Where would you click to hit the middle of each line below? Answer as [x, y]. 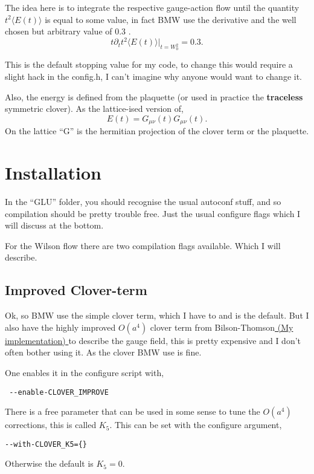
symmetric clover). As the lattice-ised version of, [94, 109]
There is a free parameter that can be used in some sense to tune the [133, 411]
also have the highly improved [60, 327]
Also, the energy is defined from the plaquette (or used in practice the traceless [154, 96]
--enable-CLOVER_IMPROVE [59, 392]
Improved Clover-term [76, 290]
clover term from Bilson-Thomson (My [222, 327]
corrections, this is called [51, 425]
